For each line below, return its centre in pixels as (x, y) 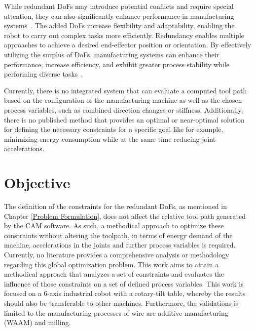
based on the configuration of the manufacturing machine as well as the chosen (123, 100)
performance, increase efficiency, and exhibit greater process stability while (117, 64)
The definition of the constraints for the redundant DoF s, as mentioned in (115, 206)
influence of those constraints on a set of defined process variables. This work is (124, 283)
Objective (37, 183)
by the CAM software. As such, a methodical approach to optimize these (114, 226)
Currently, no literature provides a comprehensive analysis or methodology (117, 254)
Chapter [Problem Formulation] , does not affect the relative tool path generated (125, 216)
